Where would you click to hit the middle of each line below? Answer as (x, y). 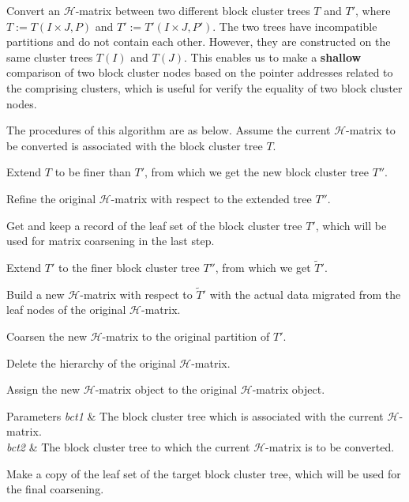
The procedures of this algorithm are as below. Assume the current (169, 130)
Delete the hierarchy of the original (91, 362)
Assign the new (43, 389)
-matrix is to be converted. (330, 446)
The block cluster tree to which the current (146, 446)
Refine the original (51, 198)
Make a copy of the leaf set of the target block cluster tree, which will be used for (204, 473)
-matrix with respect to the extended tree (211, 198)
